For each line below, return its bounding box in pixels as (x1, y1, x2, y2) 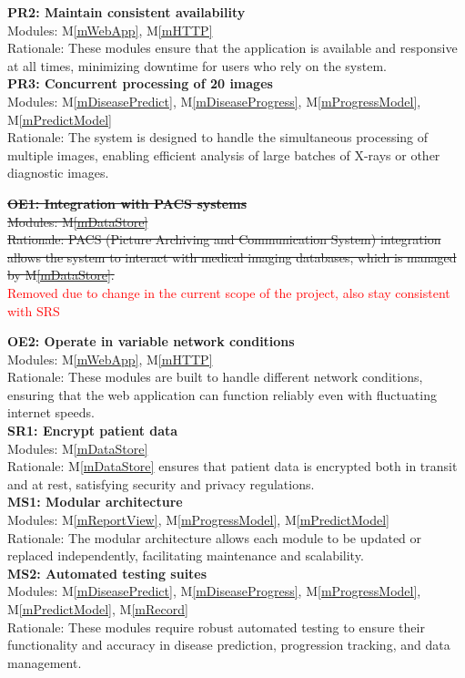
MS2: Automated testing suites (7, 563, 207, 582)
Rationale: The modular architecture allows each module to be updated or (7, 528, 422, 547)
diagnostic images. (7, 163, 109, 182)
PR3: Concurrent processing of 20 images (7, 74, 273, 93)
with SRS (7, 301, 60, 320)
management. (7, 652, 82, 672)
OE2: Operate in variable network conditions (7, 332, 295, 351)
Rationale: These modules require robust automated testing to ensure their (7, 617, 425, 636)
